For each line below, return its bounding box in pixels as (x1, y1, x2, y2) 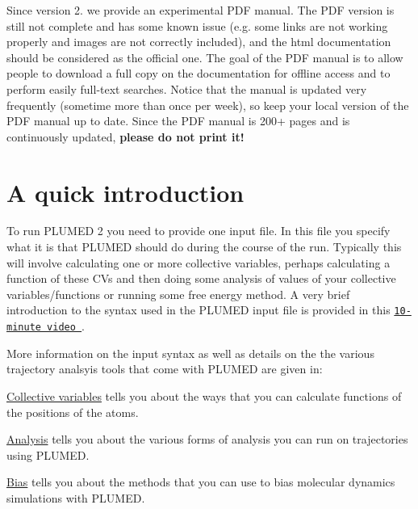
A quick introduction (6, 175, 245, 208)
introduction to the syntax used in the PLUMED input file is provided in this (6, 301, 391, 318)
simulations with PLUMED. (6, 489, 145, 506)
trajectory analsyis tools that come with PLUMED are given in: (6, 360, 323, 377)
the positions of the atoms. (6, 403, 139, 420)
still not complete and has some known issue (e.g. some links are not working (6, 17, 388, 34)
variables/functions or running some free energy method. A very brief (6, 285, 350, 302)
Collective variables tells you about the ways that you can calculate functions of (6, 387, 402, 404)
